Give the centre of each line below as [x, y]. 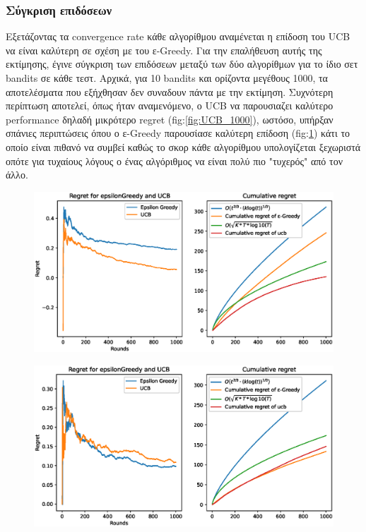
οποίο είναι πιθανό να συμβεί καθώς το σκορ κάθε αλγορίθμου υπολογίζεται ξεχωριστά [183, 146]
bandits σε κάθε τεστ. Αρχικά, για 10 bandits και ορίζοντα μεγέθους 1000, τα [167, 78]
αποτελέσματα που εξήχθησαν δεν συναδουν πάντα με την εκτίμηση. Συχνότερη [170, 91]
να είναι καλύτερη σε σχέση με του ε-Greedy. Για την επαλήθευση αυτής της [164, 50]
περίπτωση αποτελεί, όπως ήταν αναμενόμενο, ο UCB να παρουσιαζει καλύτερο [170, 105]
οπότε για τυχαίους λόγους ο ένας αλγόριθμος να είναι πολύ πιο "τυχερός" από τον [174, 161]
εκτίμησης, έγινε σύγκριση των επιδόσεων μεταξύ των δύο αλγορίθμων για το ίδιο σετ [182, 64]
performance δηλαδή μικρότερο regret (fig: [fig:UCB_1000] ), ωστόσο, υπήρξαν [170, 119]
